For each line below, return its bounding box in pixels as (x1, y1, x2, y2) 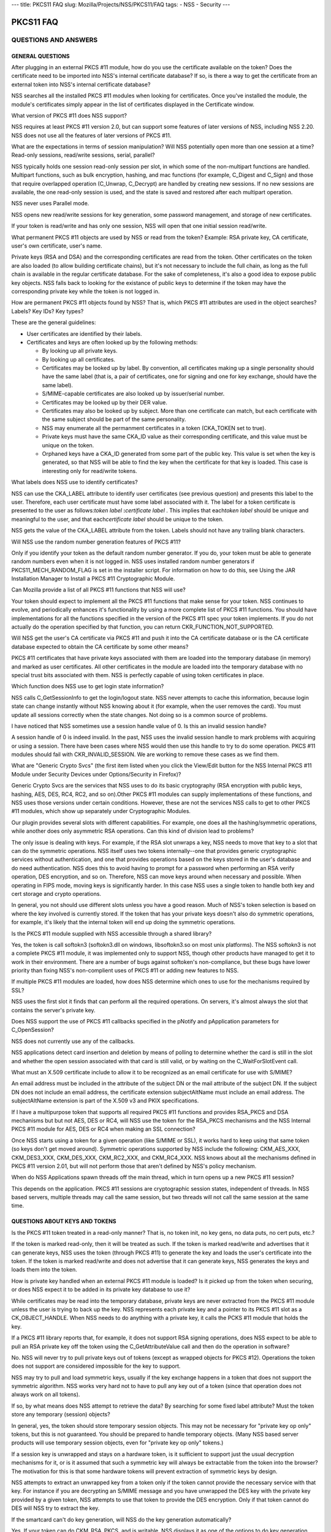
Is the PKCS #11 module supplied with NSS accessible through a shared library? (11, 930, 212, 937)
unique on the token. (42, 441, 94, 449)
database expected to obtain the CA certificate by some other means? (11, 643, 189, 650)
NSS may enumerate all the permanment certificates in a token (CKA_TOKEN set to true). (42, 424, 267, 431)
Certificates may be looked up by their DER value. (42, 398, 168, 406)
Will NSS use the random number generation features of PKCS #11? (11, 538, 181, 545)
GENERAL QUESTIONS (11, 52, 70, 59)
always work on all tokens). (11, 1391, 80, 1398)
